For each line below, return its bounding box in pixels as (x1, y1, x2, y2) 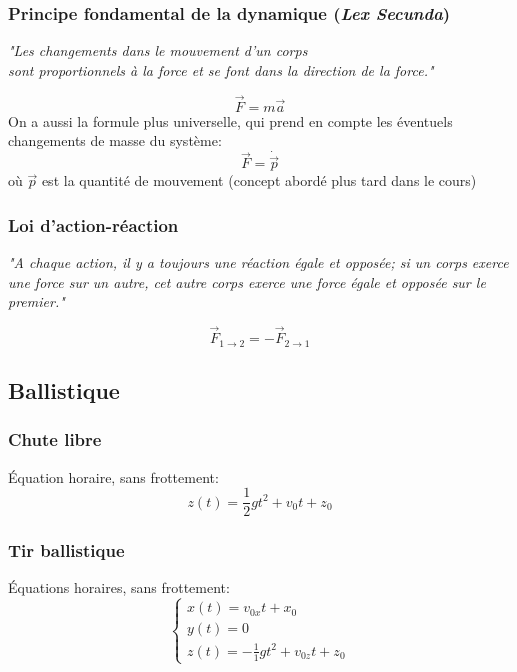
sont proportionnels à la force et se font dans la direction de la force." (8, 59, 434, 80)
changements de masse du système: (8, 130, 222, 151)
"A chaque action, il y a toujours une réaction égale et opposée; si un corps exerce (8, 252, 509, 273)
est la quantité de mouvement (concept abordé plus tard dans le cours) (41, 170, 477, 191)
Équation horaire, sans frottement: (8, 466, 219, 487)
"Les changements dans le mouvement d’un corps (8, 40, 308, 61)
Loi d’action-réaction (8, 212, 179, 237)
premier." (8, 291, 65, 312)
